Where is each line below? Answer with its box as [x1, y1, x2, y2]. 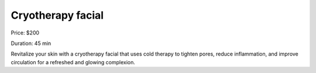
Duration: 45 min [11, 40, 51, 47]
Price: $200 [11, 29, 40, 36]
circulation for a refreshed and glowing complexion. [11, 58, 136, 65]
